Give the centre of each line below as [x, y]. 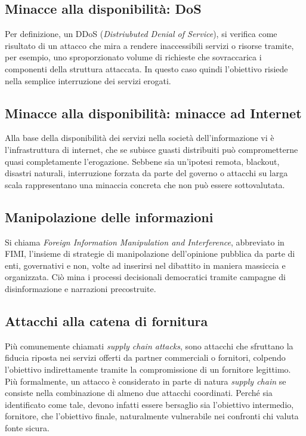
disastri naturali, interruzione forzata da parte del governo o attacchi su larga [146, 173]
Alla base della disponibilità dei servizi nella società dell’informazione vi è [140, 138]
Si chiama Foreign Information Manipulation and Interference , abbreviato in [145, 242]
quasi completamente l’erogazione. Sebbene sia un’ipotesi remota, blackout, [142, 161]
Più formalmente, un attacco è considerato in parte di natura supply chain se [146, 381]
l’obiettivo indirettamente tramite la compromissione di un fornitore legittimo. [148, 369]
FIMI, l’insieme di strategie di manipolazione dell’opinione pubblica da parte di [150, 254]
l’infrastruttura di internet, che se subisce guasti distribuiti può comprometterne [152, 149]
